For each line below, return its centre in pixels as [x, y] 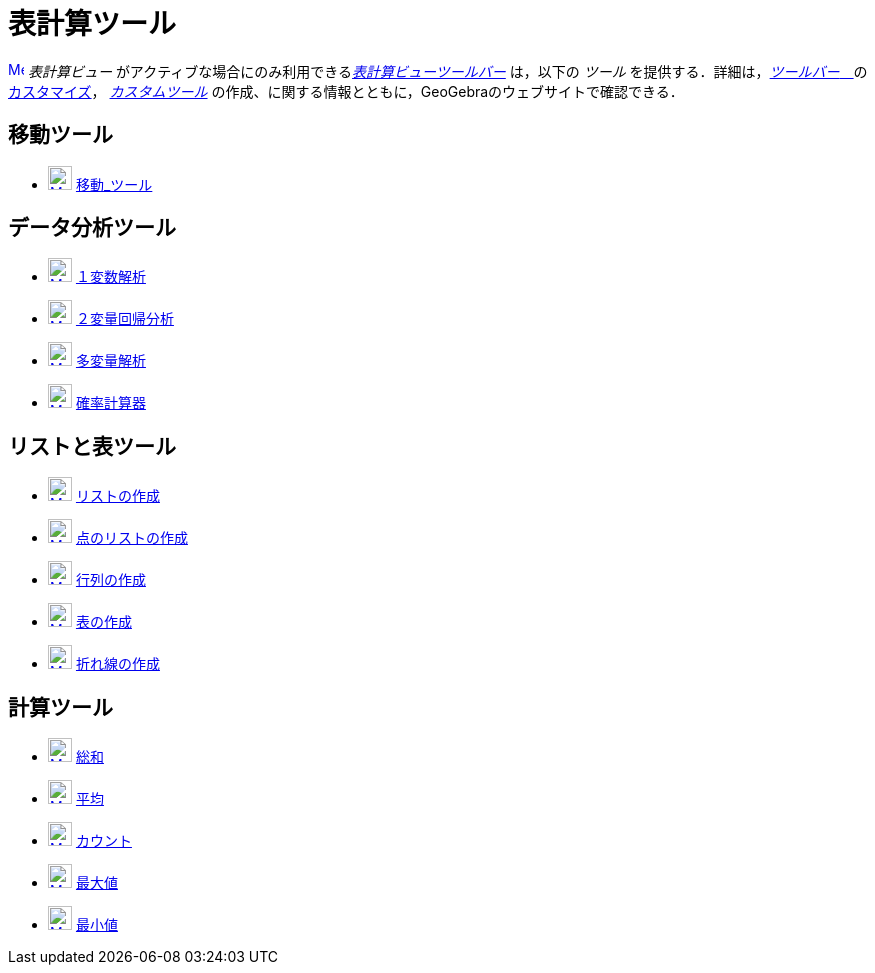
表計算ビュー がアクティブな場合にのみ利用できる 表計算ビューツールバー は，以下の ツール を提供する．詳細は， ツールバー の [447, 71]
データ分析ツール [92, 228]
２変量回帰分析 [124, 319]
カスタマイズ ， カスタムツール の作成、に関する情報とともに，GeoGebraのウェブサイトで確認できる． [346, 91]
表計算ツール [92, 24]
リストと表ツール [92, 446]
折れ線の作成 [117, 664]
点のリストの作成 [131, 538]
